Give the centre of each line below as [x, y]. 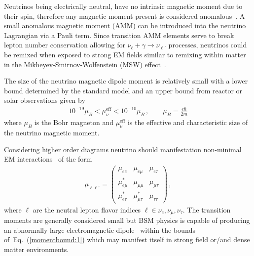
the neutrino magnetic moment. [52, 133]
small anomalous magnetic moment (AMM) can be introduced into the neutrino [125, 25]
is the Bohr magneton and [74, 122]
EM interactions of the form [48, 159]
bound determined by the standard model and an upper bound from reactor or [123, 90]
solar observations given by [45, 100]
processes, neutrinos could [208, 45]
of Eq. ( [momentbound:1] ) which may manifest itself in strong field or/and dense [127, 239]
